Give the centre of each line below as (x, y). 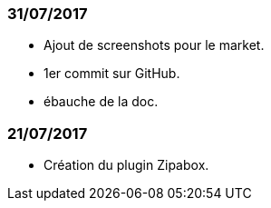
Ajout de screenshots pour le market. (154, 45)
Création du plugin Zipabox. (126, 165)
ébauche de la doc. (101, 102)
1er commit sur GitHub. (112, 74)
